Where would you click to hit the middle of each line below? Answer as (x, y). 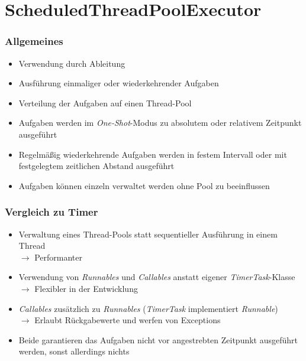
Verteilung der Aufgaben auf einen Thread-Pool (105, 103)
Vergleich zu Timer (51, 212)
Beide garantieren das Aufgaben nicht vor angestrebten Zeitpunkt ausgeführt (158, 339)
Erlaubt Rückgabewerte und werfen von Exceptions (128, 320)
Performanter (59, 257)
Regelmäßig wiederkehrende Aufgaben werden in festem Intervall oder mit (153, 154)
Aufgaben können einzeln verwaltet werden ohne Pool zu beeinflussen (144, 185)
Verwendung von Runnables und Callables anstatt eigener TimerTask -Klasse (157, 277)
